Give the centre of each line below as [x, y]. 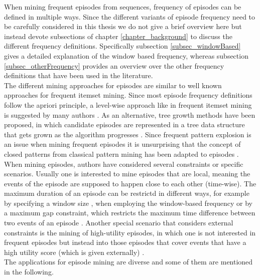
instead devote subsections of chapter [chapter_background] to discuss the [118, 36]
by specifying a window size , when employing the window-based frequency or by [128, 203]
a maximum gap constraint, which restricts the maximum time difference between [130, 213]
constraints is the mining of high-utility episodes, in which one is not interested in [130, 232]
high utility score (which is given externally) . [74, 252]
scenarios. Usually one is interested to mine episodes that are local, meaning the [127, 174]
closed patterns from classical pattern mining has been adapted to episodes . [121, 154]
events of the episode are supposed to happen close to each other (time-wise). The [130, 183]
